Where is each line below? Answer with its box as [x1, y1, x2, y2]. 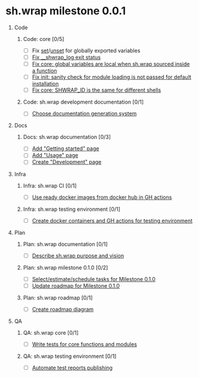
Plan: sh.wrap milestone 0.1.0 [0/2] [23, 264, 108, 271]
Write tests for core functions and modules [32, 341, 138, 348]
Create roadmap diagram [32, 306, 94, 313]
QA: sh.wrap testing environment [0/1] [23, 353, 117, 360]
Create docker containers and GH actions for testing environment [32, 217, 193, 224]
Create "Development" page [32, 158, 102, 166]
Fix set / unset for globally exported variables [32, 46, 141, 54]
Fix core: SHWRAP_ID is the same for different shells [32, 86, 161, 94]
